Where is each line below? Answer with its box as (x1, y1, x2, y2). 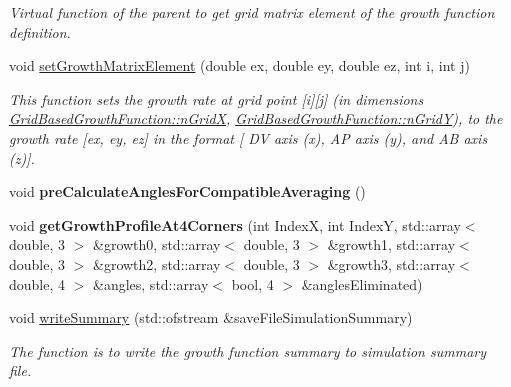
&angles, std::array (93, 273, 209, 294)
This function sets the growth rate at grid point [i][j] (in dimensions (9, 88, 424, 109)
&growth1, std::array (327, 234, 456, 255)
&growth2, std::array (93, 253, 221, 274)
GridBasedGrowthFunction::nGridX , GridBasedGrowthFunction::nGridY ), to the (9, 108, 503, 129)
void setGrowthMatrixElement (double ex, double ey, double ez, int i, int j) (9, 55, 470, 76)
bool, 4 (231, 273, 274, 294)
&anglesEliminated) (301, 273, 423, 294)
